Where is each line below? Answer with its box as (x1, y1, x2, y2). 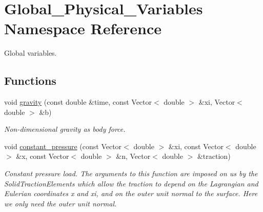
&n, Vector (116, 151, 151, 161)
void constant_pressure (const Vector (4, 140, 122, 151)
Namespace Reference (4, 18, 161, 39)
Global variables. (4, 48, 57, 58)
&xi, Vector (198, 97, 235, 107)
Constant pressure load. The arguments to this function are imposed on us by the (4, 168, 258, 179)
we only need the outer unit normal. (4, 198, 117, 208)
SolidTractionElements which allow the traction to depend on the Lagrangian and (4, 178, 258, 189)
